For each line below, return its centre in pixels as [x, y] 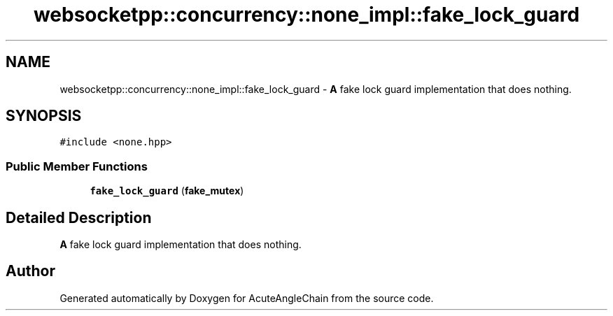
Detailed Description [79, 217]
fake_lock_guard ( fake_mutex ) [167, 191]
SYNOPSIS [44, 116]
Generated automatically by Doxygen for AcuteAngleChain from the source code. [247, 298]
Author [30, 271]
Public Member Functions [77, 166]
